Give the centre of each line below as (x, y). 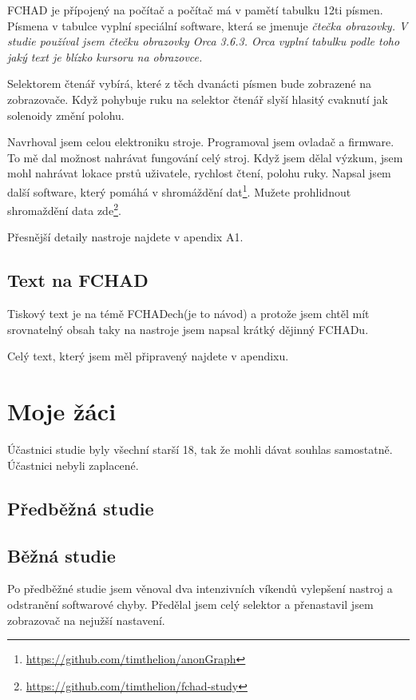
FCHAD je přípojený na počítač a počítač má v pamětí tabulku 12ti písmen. (195, 10)
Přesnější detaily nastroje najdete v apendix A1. (125, 237)
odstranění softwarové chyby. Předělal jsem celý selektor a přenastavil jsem (190, 604)
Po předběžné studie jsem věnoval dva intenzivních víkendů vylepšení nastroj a (200, 589)
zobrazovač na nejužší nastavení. (86, 620)
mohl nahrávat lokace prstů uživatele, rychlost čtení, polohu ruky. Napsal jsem (199, 173)
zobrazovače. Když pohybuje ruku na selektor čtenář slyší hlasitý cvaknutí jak (198, 99)
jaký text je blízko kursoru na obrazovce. (105, 56)
